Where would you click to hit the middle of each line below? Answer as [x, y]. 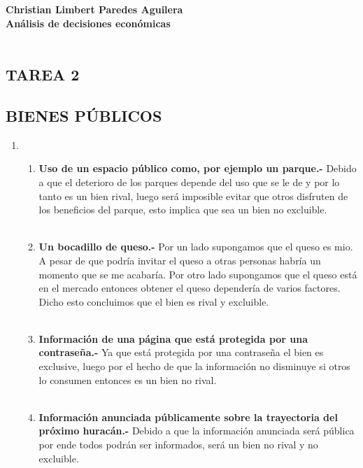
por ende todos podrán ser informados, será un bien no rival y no [178, 445]
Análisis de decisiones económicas [88, 23]
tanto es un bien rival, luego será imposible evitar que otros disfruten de [193, 196]
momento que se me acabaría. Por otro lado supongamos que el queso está [198, 274]
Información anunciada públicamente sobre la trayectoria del [188, 417]
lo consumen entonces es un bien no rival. [128, 380]
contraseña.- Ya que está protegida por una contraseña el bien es [181, 352]
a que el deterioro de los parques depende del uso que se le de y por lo [189, 182]
